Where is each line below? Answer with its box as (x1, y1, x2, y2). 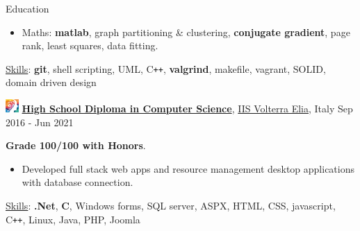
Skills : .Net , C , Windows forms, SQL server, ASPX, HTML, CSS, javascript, (6, 198, 336, 212)
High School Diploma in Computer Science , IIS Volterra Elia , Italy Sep (22, 101, 353, 115)
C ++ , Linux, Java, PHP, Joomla (6, 212, 140, 226)
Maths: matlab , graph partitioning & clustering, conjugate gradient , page (22, 24, 350, 39)
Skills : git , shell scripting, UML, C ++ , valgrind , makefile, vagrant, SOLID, (6, 61, 326, 76)
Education (6, 1, 49, 15)
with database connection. (22, 175, 133, 189)
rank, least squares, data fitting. (22, 38, 158, 53)
